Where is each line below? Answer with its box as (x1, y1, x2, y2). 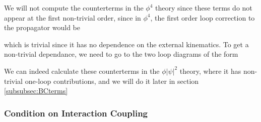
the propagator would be (4, 22, 80, 33)
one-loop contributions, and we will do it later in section (25, 75, 199, 86)
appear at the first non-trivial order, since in (4, 12, 141, 23)
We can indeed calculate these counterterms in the (4, 65, 160, 76)
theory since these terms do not (155, 3, 252, 13)
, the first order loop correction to (150, 12, 255, 23)
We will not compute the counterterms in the (4, 3, 144, 13)
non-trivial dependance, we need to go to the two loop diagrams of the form (4, 49, 238, 59)
